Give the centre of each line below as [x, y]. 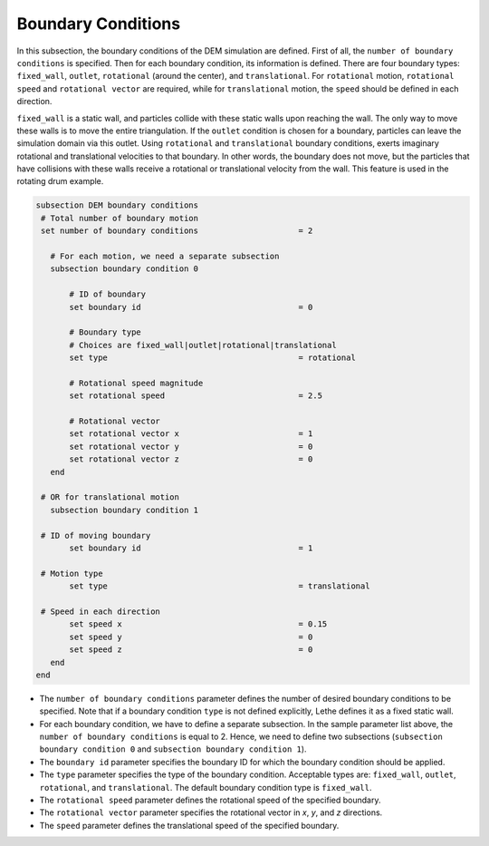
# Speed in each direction [101, 611]
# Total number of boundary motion [120, 218]
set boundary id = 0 [191, 307]
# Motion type [72, 573]
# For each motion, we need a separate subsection [165, 256]
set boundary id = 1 [191, 548]
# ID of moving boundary [96, 535]
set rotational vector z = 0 [191, 459]
